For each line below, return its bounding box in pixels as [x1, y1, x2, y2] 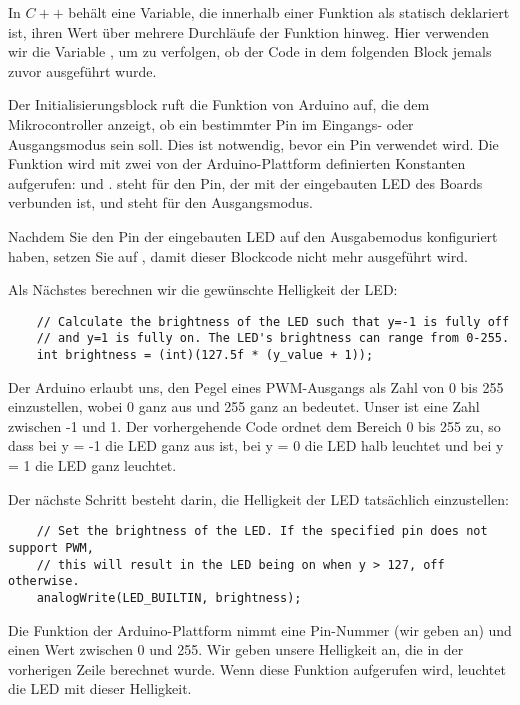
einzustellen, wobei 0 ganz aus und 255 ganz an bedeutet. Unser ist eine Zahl [8, 396, 480, 417]
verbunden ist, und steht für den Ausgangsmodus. [8, 192, 314, 213]
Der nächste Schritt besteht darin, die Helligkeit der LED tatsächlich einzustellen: [8, 488, 509, 509]
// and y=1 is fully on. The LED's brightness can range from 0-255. [36, 331, 510, 346]
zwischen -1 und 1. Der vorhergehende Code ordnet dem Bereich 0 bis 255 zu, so [8, 415, 501, 436]
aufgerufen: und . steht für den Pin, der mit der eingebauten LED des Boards [8, 172, 483, 193]
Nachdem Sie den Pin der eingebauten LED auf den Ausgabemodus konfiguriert [8, 225, 498, 246]
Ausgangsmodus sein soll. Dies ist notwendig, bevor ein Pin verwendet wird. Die [8, 133, 499, 154]
